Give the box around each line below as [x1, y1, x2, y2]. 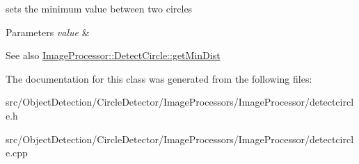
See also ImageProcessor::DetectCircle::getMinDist [6, 48, 221, 63]
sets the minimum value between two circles [6, 1, 193, 15]
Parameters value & [6, 24, 90, 39]
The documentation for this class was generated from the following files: [6, 71, 312, 85]
